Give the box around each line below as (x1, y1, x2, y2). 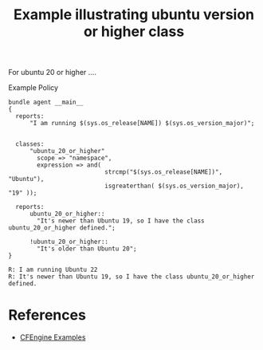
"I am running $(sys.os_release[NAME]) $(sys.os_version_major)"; (29, 120, 255, 128)
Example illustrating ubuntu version (13, 6, 255, 24)
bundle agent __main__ (8, 98, 84, 107)
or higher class (83, 22, 185, 41)
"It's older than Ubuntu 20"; (37, 245, 137, 253)
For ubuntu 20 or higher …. (8, 68, 97, 77)
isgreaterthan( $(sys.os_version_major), (104, 182, 245, 191)
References (8, 306, 86, 324)
